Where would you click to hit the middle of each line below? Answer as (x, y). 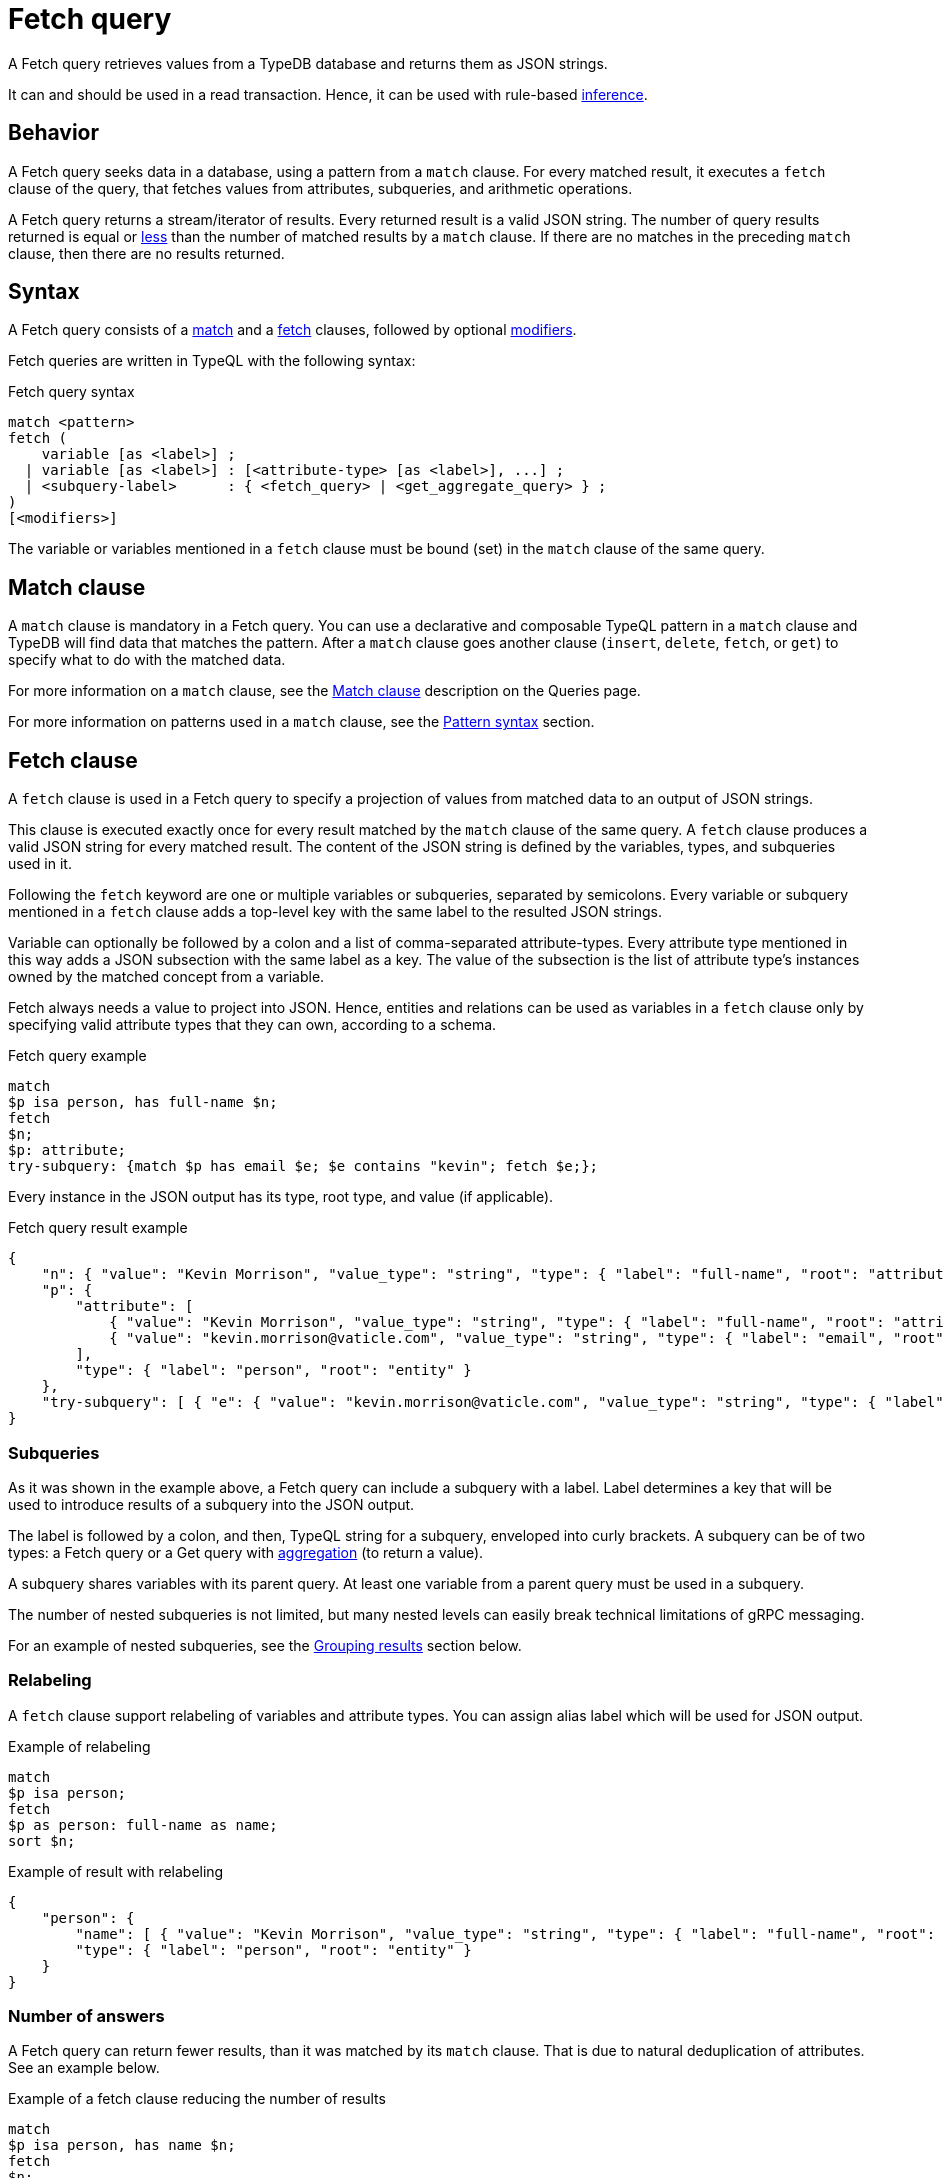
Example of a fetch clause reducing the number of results (197, 2099)
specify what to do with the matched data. (147, 660)
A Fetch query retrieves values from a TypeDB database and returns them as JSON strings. (308, 63)
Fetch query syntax (71, 392)
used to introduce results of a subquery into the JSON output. (211, 1504)
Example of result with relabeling (116, 1871)
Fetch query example (77, 1056)
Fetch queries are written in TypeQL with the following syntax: (212, 361)
